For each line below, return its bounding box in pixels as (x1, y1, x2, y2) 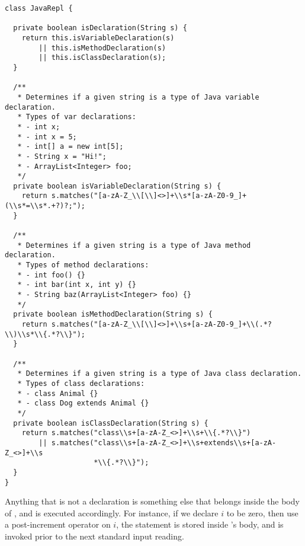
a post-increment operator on (5, 518, 111, 531)
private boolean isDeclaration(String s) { (13, 24, 187, 33)
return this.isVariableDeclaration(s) (21, 33, 175, 42)
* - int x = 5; (17, 132, 77, 141)
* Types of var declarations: (17, 113, 136, 122)
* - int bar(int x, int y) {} (17, 280, 136, 289)
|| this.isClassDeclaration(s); (38, 53, 166, 62)
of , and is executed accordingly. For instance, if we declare (5, 506, 219, 519)
